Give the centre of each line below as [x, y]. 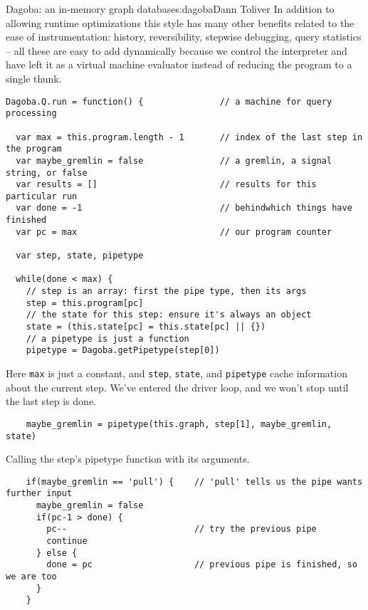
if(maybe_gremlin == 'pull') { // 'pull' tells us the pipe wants [194, 482]
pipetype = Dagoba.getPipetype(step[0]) [123, 351]
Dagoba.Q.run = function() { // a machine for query [169, 101]
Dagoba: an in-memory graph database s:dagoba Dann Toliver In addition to [170, 9]
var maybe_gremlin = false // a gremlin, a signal [174, 161]
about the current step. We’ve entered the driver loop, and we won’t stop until [177, 387]
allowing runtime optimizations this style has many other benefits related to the [180, 22]
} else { [57, 553]
